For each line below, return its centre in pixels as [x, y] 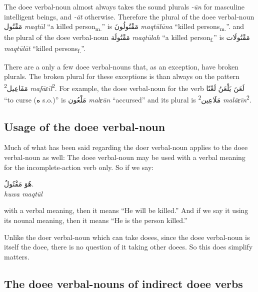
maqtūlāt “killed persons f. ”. [45, 49]
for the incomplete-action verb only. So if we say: [79, 167]
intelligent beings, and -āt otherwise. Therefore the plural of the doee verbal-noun [129, 16]
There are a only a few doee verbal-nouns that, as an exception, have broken [121, 66]
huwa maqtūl [23, 193]
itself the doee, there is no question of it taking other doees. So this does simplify [128, 247]
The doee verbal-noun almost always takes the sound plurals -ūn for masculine [124, 6]
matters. [17, 256]
